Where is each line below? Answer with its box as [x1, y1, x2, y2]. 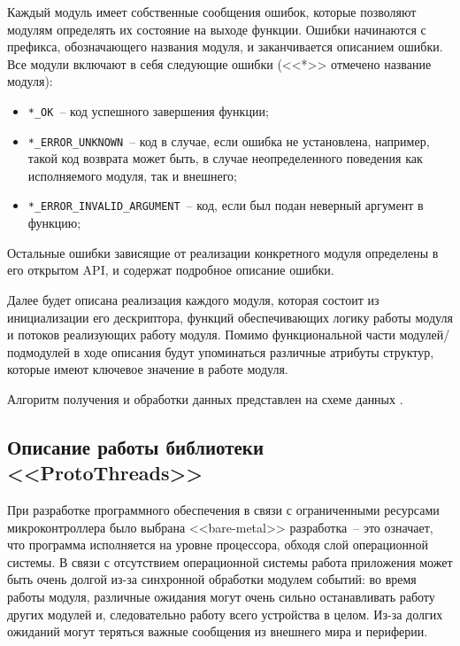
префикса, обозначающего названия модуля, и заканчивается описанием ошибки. [7, 37, 443, 56]
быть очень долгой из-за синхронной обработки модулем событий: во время [7, 570, 417, 588]
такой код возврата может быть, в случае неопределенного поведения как [27, 149, 423, 167]
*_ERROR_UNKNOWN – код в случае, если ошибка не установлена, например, [27, 131, 430, 150]
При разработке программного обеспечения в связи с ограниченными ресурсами [7, 501, 440, 519]
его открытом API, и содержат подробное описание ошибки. [7, 261, 334, 279]
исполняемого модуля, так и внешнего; [27, 166, 238, 184]
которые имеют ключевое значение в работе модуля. [7, 360, 288, 378]
